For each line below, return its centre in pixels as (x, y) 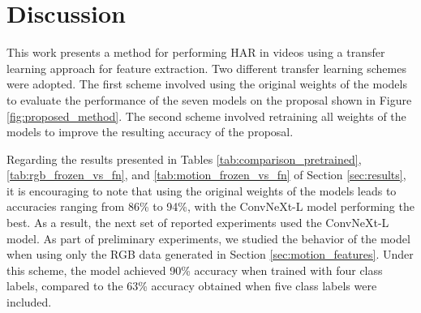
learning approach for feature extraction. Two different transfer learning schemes (206, 68)
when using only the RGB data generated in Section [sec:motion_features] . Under (210, 254)
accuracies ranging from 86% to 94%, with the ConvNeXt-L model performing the (210, 206)
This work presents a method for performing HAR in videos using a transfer (196, 52)
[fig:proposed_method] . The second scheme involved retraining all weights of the (206, 116)
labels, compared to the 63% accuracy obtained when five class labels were (192, 286)
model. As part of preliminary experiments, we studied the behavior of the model (208, 238)
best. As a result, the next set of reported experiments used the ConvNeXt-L (198, 223)
